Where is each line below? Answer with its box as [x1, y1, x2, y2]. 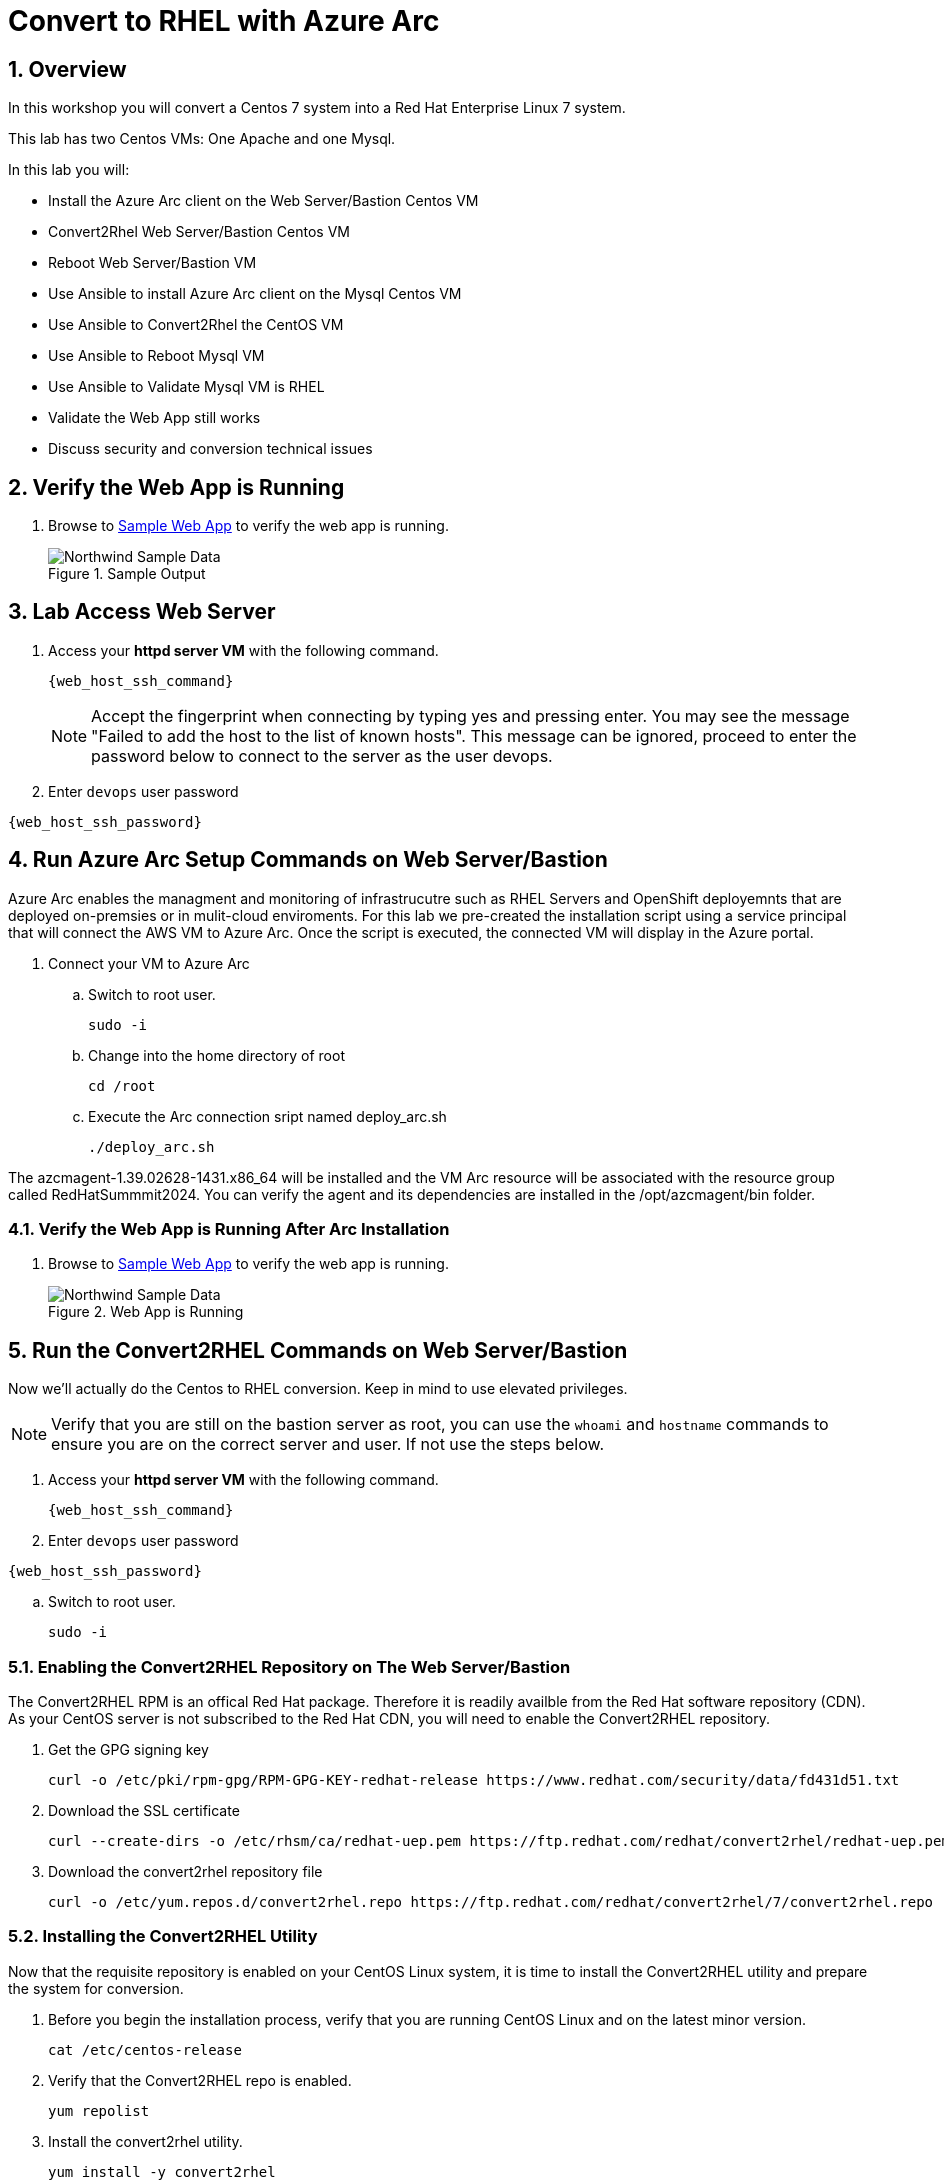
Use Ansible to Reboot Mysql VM [48, 347, 265, 365]
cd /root [88, 1077, 156, 1094]
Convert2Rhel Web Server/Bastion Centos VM [48, 223, 350, 241]
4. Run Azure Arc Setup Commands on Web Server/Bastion [8, 847, 608, 873]
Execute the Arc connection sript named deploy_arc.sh [88, 1107, 447, 1125]
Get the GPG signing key [48, 1741, 209, 1759]
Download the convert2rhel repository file [48, 1863, 323, 1881]
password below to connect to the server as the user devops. [91, 745, 553, 766]
